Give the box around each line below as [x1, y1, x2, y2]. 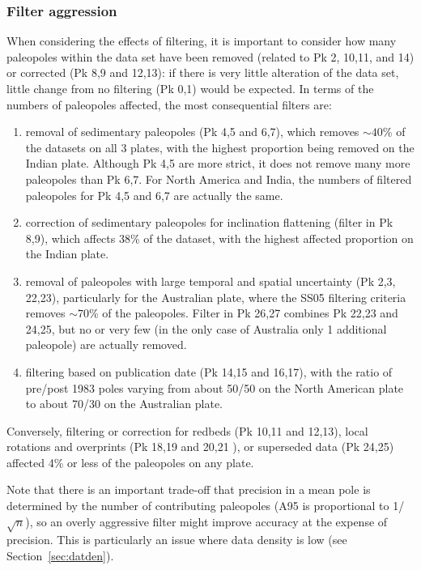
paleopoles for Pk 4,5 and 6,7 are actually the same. [25, 186, 283, 203]
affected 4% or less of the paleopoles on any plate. [6, 453, 254, 470]
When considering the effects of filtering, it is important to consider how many [6, 32, 397, 49]
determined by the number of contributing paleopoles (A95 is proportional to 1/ [6, 497, 405, 514]
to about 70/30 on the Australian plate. [25, 395, 223, 412]
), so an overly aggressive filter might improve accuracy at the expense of [25, 513, 388, 530]
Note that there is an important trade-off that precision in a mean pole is [6, 481, 371, 498]
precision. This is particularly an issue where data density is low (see [6, 531, 347, 548]
